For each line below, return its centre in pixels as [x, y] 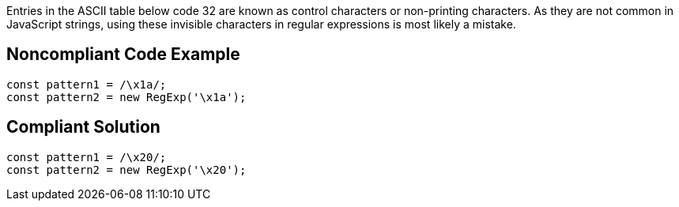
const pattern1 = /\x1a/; [87, 84]
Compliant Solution [83, 127]
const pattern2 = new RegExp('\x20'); [126, 169]
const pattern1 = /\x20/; [87, 157]
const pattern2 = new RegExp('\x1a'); [126, 97]
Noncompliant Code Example [123, 55]
